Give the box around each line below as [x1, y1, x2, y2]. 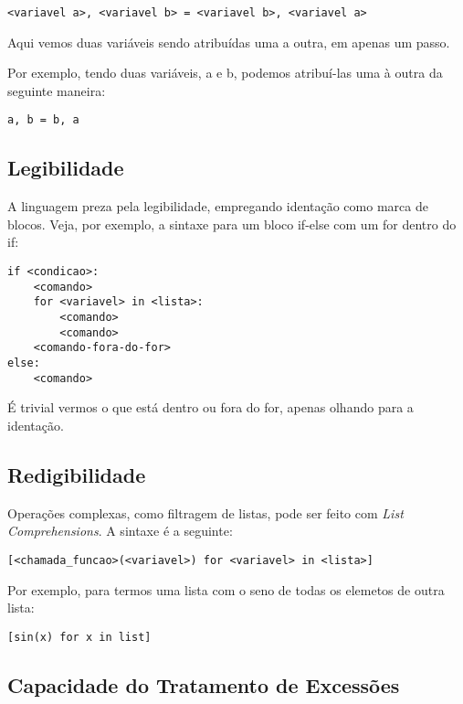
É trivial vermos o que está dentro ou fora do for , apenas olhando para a [7, 398, 414, 417]
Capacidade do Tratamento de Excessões [7, 670, 400, 699]
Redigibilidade [7, 460, 146, 488]
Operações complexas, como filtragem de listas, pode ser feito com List [7, 503, 404, 522]
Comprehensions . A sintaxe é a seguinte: [7, 521, 233, 540]
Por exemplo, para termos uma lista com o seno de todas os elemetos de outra [7, 580, 445, 599]
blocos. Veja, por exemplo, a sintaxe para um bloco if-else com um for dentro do [7, 214, 457, 233]
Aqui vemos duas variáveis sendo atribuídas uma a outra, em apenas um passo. [7, 32, 450, 51]
